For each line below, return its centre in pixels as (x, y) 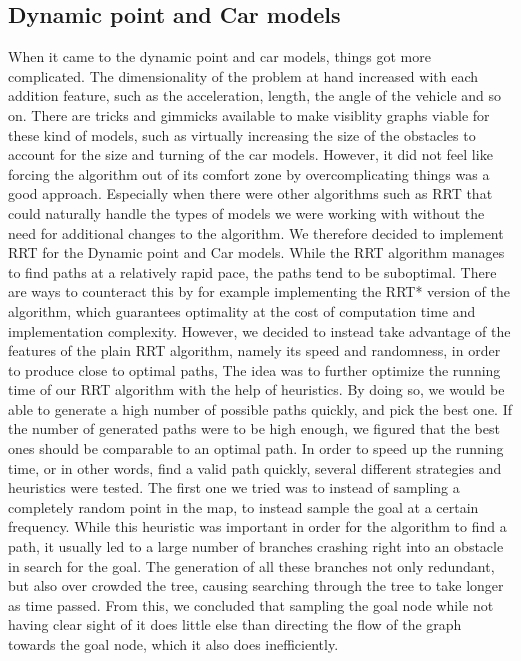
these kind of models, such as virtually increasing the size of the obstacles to (242, 134)
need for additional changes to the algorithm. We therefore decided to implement (256, 232)
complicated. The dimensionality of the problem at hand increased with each (243, 75)
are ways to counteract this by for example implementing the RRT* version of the (259, 291)
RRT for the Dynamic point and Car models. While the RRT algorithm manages (256, 252)
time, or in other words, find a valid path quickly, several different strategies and (255, 467)
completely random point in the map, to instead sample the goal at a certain (243, 506)
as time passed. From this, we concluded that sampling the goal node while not (251, 604)
